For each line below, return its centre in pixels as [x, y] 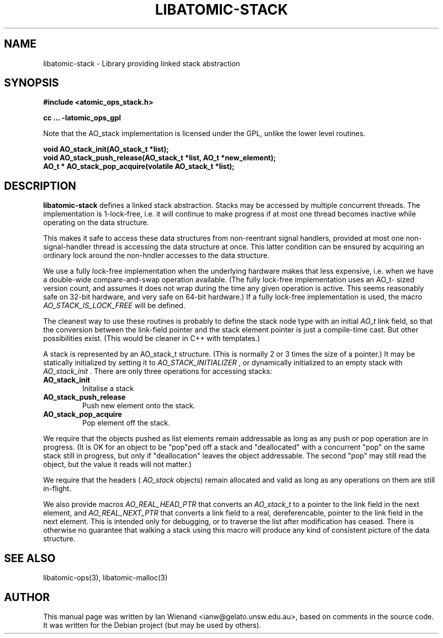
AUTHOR [27, 597]
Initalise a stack [108, 389]
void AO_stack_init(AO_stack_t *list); [106, 149]
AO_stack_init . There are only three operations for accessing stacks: [158, 371]
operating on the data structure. [96, 223]
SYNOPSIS [32, 83]
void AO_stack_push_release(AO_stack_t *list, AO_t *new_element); [160, 158]
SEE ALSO [30, 558]
